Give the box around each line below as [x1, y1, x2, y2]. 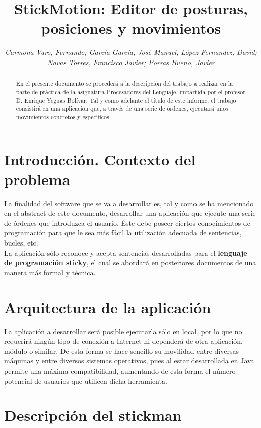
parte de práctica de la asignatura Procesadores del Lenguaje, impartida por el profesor [16, 87, 245, 96]
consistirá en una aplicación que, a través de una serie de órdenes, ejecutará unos [16, 104, 228, 113]
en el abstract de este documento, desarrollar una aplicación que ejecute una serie [4, 208, 256, 218]
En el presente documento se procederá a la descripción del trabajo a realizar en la [16, 79, 233, 88]
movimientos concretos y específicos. [16, 112, 111, 121]
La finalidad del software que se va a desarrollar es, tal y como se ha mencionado [4, 198, 254, 208]
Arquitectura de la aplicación [4, 296, 211, 317]
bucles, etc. [4, 237, 38, 248]
